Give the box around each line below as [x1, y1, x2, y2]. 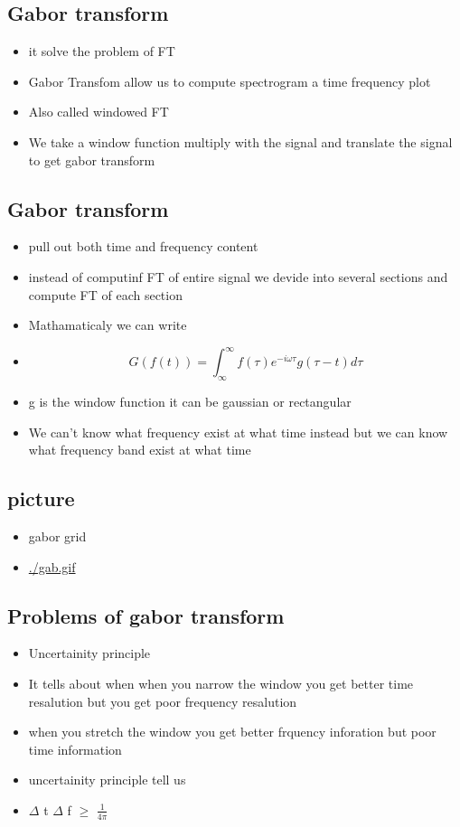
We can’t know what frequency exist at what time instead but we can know [28, 422, 448, 441]
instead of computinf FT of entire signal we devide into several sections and [28, 267, 448, 286]
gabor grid [28, 527, 87, 546]
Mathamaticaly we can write [28, 315, 187, 334]
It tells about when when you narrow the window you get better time [28, 674, 414, 693]
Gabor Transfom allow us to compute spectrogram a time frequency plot [28, 71, 431, 90]
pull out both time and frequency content [28, 237, 258, 256]
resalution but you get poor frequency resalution [28, 691, 297, 710]
